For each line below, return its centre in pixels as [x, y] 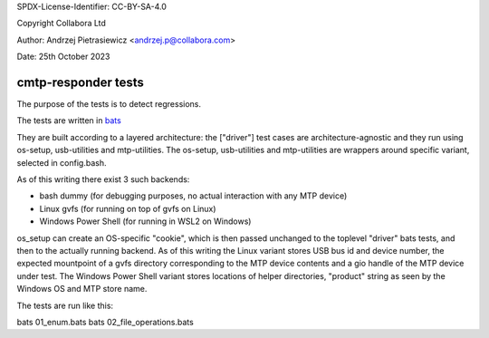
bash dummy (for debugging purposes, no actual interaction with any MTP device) [193, 196]
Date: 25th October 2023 [63, 57]
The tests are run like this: [65, 305]
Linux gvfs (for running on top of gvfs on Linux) [128, 208]
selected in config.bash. [62, 162]
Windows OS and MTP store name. [82, 289]
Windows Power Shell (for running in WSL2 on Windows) [145, 221]
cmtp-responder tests [81, 82]
